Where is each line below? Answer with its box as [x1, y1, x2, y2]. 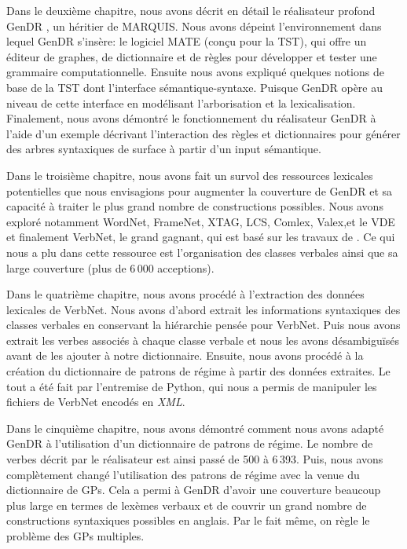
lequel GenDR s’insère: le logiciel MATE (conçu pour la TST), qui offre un [6, 33, 367, 49]
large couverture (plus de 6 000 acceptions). [6, 259, 214, 276]
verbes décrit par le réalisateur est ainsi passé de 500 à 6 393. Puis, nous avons [6, 451, 383, 467]
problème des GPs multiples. [6, 528, 145, 544]
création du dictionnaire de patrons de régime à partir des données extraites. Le [6, 363, 390, 379]
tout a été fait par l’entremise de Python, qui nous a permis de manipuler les [6, 378, 377, 394]
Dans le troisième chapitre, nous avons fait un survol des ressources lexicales [6, 167, 373, 183]
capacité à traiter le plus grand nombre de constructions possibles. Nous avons [6, 198, 383, 214]
